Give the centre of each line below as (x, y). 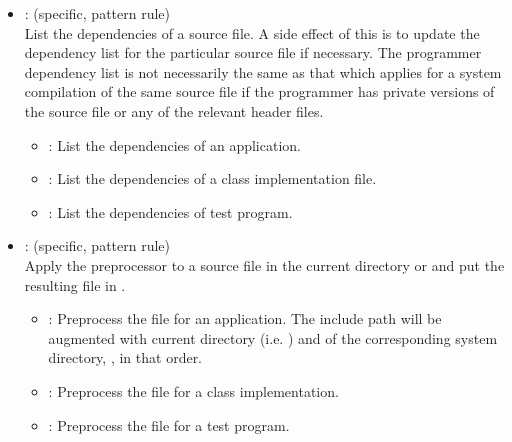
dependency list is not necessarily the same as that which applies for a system (263, 71)
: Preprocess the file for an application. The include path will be (245, 318)
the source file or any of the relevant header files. (174, 110)
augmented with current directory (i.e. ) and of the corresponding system (273, 337)
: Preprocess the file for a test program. (169, 424)
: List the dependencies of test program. (170, 211)
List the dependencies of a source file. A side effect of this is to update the (252, 32)
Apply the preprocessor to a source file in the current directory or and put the (264, 264)
